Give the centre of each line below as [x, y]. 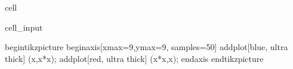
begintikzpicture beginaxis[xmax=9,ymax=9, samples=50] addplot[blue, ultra [146, 47]
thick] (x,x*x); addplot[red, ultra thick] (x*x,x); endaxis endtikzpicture [134, 58]
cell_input [24, 27]
